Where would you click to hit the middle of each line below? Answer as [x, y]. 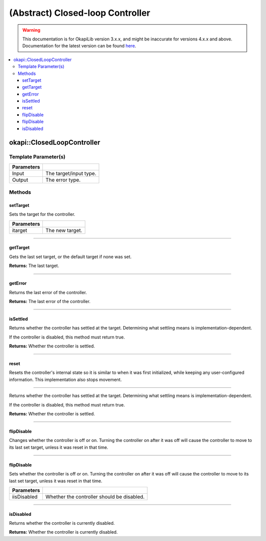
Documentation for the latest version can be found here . [79, 46]
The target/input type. [71, 173]
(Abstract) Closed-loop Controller [80, 13]
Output [20, 180]
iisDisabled [25, 497]
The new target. [64, 230]
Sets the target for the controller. [42, 214]
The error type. [63, 180]
